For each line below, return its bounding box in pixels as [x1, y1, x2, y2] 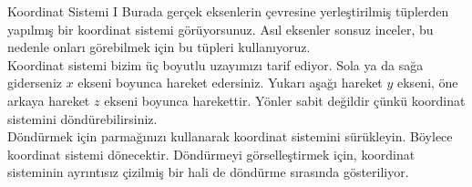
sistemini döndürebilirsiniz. [7, 109, 158, 128]
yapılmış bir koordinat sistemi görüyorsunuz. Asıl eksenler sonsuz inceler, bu [7, 19, 434, 38]
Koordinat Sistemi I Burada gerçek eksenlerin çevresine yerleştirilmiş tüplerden [7, 2, 449, 20]
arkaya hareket [7, 90, 90, 109]
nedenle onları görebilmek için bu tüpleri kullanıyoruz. [7, 37, 311, 57]
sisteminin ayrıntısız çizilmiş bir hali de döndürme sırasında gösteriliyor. [7, 162, 409, 182]
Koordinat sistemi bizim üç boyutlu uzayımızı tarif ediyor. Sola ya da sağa [7, 55, 424, 74]
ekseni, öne [397, 73, 458, 92]
